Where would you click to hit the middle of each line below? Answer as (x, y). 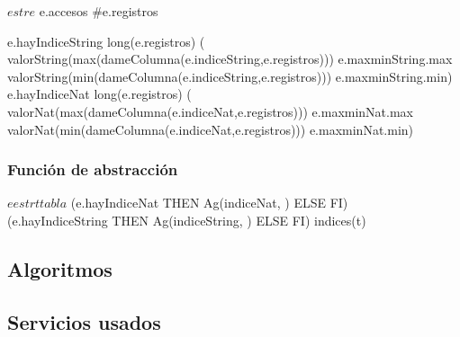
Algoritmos (60, 268)
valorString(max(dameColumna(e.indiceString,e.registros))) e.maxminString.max (230, 59)
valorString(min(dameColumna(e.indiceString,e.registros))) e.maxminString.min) (230, 76)
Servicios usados (84, 321)
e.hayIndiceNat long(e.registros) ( (99, 94)
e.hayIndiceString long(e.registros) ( (106, 41)
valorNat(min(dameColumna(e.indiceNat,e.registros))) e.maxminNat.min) (211, 129)
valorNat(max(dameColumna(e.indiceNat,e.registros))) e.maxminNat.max (211, 111)
